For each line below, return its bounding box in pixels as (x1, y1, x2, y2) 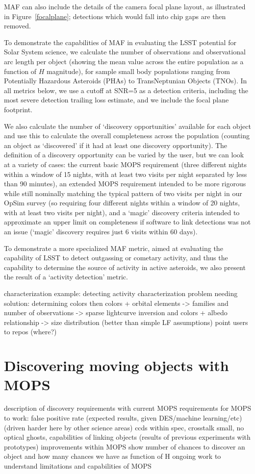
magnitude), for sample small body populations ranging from (47, 66, 230, 76)
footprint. (4, 104, 33, 114)
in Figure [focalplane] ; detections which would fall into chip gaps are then (4, 11, 226, 21)
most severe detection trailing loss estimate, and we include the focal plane (4, 95, 229, 105)
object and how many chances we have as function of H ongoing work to (4, 451, 221, 461)
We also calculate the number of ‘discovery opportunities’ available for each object (4, 121, 251, 131)
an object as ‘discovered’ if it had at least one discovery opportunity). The (4, 140, 228, 150)
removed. (4, 21, 31, 31)
